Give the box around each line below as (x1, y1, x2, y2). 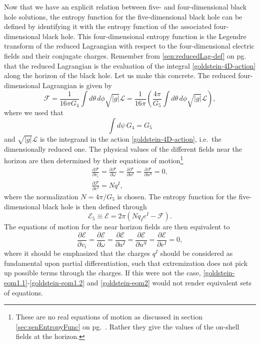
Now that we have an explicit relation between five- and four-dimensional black (4, 2, 247, 12)
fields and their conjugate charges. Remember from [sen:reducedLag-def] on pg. (4, 50, 246, 61)
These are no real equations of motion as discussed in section (15, 311, 202, 322)
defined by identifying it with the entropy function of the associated (4, 21, 212, 32)
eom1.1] (4, 277, 27, 287)
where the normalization (4, 191, 78, 201)
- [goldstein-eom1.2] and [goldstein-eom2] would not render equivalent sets (27, 277, 252, 287)
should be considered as (160, 248, 233, 258)
